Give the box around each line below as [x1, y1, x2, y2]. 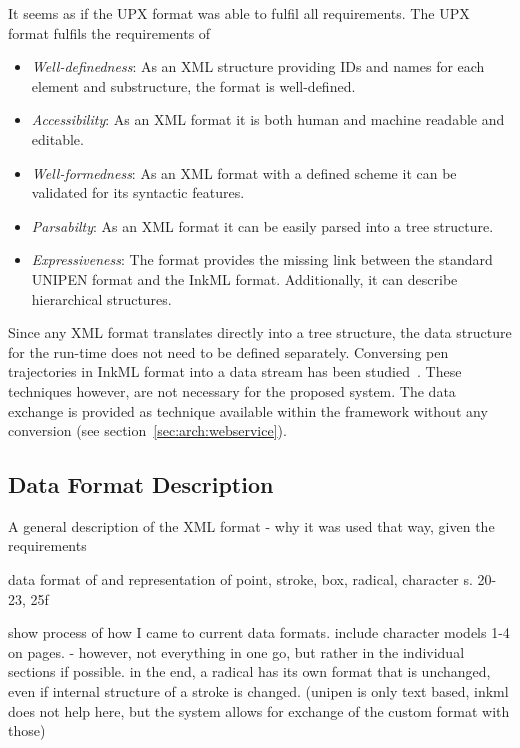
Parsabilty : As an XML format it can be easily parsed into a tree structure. [31, 215, 494, 236]
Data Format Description [8, 469, 274, 500]
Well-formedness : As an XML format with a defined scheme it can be [31, 162, 457, 183]
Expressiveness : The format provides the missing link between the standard [31, 249, 493, 270]
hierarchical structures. [31, 288, 172, 309]
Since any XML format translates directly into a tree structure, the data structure [8, 322, 512, 343]
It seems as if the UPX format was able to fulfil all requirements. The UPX [8, 3, 470, 23]
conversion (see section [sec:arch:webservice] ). [8, 420, 287, 441]
